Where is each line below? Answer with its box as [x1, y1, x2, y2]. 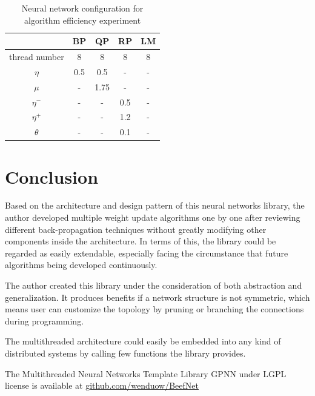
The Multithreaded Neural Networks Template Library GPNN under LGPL [5, 367, 287, 380]
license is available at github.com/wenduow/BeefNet [5, 379, 199, 392]
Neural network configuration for [21, 2, 144, 14]
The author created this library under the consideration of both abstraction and [5, 279, 302, 292]
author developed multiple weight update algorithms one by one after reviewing [5, 211, 300, 224]
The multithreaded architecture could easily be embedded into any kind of [5, 335, 281, 347]
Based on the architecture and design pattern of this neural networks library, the [5, 199, 305, 212]
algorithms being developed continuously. [5, 258, 157, 271]
